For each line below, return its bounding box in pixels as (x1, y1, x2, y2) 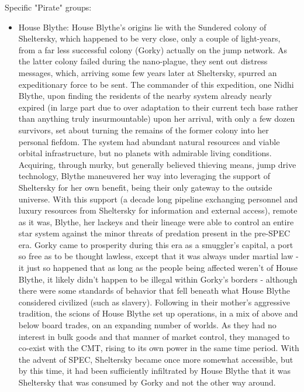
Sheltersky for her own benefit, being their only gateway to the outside (18, 181, 272, 193)
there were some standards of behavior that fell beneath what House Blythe (18, 284, 290, 297)
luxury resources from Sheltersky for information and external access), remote (18, 204, 298, 216)
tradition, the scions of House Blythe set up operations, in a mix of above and (18, 307, 298, 319)
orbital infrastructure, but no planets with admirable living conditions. (18, 147, 272, 159)
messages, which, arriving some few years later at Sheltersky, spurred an (18, 66, 277, 78)
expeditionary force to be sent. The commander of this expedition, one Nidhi (18, 78, 294, 90)
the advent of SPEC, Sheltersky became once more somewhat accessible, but (18, 353, 293, 365)
